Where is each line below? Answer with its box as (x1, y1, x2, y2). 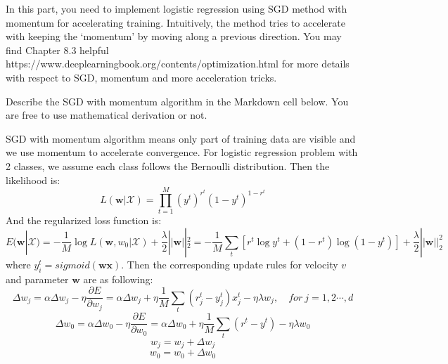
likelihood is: (6, 172, 60, 187)
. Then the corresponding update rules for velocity (121, 256, 338, 271)
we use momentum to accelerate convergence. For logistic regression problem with (6, 145, 358, 160)
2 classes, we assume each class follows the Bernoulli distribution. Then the (6, 158, 330, 173)
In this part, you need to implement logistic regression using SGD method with (6, 1, 347, 15)
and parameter (6, 271, 69, 286)
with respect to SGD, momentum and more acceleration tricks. (6, 70, 277, 84)
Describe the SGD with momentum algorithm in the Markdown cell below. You (6, 93, 349, 108)
